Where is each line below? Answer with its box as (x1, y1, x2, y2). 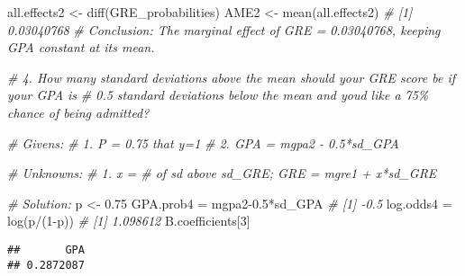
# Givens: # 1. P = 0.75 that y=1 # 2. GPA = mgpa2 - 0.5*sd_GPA (7, 133, 399, 152)
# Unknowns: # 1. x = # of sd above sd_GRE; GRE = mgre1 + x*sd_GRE (7, 164, 437, 183)
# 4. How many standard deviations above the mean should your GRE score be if (7, 67, 455, 86)
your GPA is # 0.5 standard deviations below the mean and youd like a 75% (7, 85, 429, 104)
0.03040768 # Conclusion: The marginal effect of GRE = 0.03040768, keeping (7, 20, 441, 39)
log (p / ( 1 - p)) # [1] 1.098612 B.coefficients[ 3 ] (7, 211, 251, 230)
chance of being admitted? (7, 102, 150, 121)
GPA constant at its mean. (7, 38, 155, 57)
